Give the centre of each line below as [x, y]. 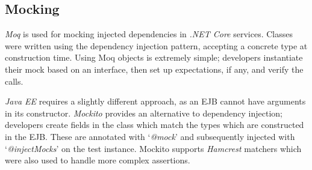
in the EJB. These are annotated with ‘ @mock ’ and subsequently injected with [150, 136]
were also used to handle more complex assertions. [98, 160]
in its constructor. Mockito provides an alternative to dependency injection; [144, 113]
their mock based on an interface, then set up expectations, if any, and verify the [154, 69]
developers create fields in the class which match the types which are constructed [154, 125]
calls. [14, 81]
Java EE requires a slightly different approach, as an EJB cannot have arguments [155, 101]
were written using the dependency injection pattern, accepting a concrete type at [156, 45]
